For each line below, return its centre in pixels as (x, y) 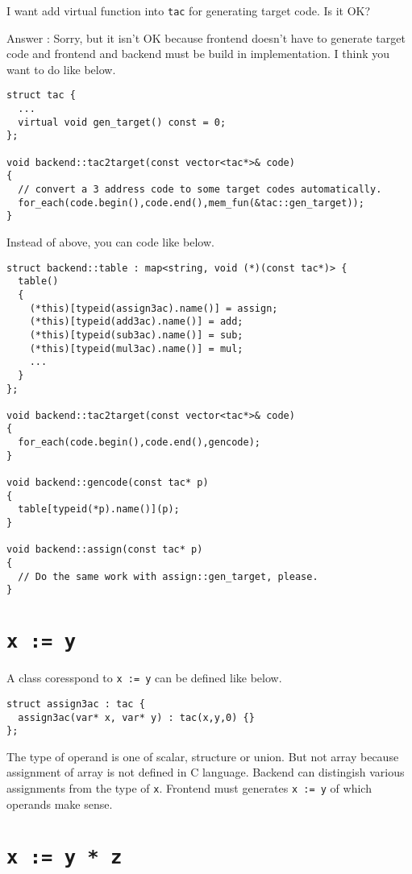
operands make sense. (60, 804)
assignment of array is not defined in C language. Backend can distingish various (206, 772)
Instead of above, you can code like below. (110, 242)
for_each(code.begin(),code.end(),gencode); (139, 443)
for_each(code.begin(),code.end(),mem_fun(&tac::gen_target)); (191, 203)
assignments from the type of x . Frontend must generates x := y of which (189, 788)
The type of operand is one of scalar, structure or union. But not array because (203, 756)
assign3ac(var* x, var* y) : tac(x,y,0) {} (136, 717)
